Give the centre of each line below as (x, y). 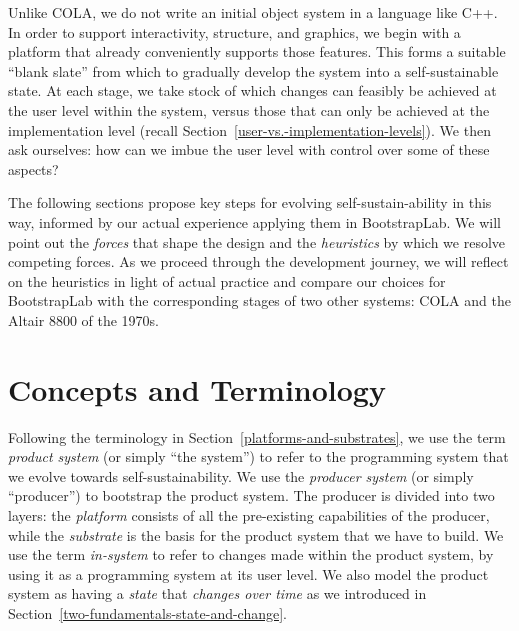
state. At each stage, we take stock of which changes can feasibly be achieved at (252, 90)
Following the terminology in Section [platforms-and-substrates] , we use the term (257, 436)
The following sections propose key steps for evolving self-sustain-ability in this (250, 202)
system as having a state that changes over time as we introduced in (217, 593)
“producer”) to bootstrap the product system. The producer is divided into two (251, 495)
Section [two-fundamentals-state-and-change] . (148, 612)
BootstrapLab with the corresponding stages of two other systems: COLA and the (259, 300)
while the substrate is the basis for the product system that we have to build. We (256, 534)
